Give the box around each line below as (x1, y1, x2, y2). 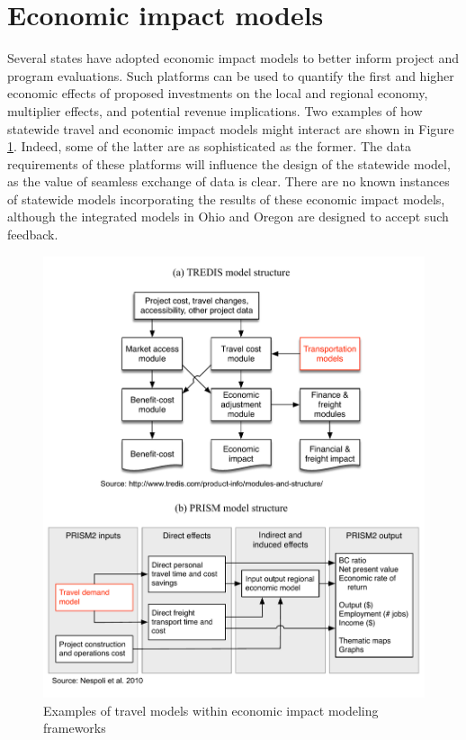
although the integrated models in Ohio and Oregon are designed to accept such (7, 207, 449, 226)
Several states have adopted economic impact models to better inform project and (7, 49, 460, 68)
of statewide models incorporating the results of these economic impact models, (7, 189, 445, 208)
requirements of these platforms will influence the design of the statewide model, (7, 154, 451, 173)
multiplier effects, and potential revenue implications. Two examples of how (7, 101, 423, 120)
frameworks (43, 718, 106, 737)
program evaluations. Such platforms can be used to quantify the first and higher (7, 66, 454, 85)
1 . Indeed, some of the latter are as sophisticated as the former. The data (7, 137, 411, 156)
